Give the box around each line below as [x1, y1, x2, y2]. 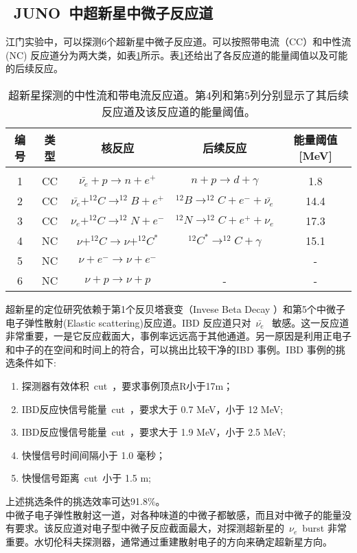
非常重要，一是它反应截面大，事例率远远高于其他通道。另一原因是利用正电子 [5, 329, 352, 343]
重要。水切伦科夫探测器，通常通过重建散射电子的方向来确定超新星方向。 [5, 534, 332, 548]
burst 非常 [302, 521, 347, 535]
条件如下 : [14, 355, 56, 370]
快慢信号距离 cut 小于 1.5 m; [21, 471, 152, 485]
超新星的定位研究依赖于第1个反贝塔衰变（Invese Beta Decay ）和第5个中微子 [5, 301, 346, 316]
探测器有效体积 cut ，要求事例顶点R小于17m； [21, 378, 233, 392]
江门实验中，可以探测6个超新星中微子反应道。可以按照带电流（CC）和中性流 [5, 34, 352, 49]
